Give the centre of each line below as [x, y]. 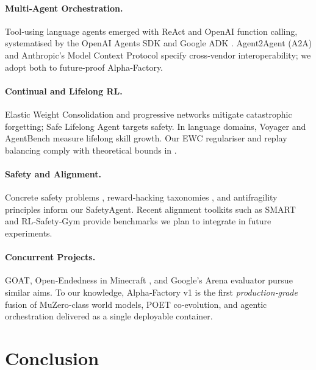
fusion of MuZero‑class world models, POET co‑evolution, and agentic [136, 304]
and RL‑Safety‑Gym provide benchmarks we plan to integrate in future [138, 221]
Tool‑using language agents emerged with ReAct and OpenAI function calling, [151, 31]
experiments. [29, 233]
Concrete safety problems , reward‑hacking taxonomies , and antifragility [141, 197]
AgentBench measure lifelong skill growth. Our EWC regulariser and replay [146, 138]
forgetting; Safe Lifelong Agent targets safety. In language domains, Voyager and [156, 126]
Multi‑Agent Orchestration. [64, 8]
